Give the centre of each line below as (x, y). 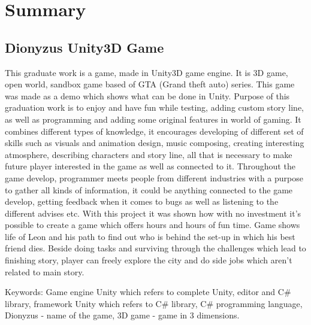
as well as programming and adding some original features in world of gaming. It (153, 119)
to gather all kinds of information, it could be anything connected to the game (149, 189)
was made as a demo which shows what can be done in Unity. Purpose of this (147, 95)
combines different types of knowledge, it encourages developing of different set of (154, 131)
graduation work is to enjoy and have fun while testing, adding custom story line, (155, 107)
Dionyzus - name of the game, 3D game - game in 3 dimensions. (122, 315)
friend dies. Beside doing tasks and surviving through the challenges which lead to (155, 248)
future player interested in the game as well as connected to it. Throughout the (150, 166)
